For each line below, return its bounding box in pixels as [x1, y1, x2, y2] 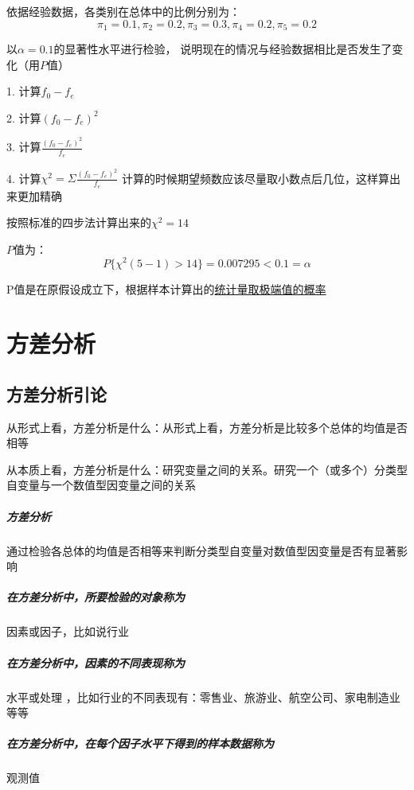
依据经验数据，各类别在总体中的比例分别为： [6, 3, 240, 19]
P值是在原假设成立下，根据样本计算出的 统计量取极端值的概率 [6, 280, 326, 297]
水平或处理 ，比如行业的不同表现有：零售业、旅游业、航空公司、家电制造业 [6, 688, 400, 705]
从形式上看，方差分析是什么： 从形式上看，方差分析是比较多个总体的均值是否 [6, 418, 408, 435]
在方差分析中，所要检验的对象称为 [6, 589, 185, 605]
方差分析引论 [6, 381, 107, 406]
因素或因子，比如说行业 [6, 623, 129, 640]
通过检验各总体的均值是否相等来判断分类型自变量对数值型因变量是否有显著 [6, 542, 396, 558]
